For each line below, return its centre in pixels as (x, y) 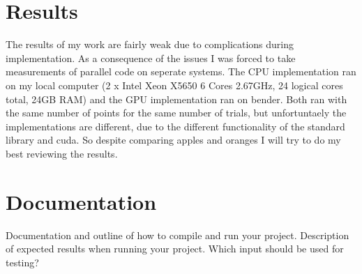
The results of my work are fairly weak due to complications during (150, 44)
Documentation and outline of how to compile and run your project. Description (178, 235)
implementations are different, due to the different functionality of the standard (175, 126)
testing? (22, 262)
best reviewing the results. (62, 153)
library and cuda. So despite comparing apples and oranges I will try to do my (173, 140)
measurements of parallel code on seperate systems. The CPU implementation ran (181, 71)
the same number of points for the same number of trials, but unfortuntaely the (176, 113)
